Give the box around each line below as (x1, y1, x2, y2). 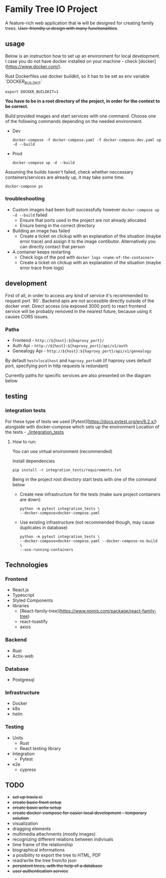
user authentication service (12, 868, 68, 874)
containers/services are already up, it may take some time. (5, 174, 125, 180)
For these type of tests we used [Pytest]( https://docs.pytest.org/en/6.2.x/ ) (5, 418, 157, 424)
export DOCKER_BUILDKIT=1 (5, 89, 58, 94)
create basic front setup (12, 799, 62, 805)
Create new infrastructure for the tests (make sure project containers (19, 491, 161, 497)
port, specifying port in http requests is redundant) (5, 362, 109, 369)
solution (12, 815, 29, 821)
